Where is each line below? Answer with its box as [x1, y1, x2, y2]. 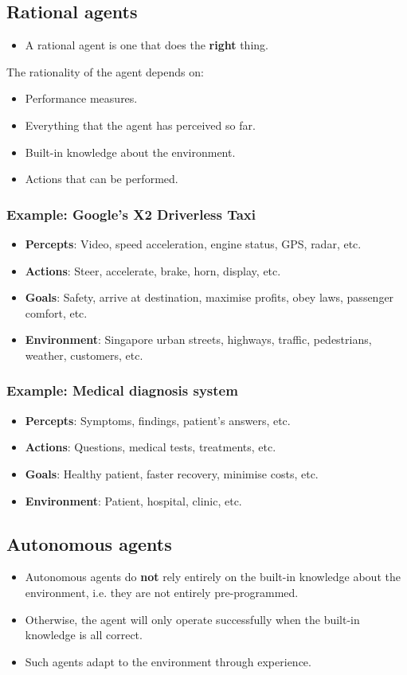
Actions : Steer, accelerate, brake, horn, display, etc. [25, 262, 281, 279]
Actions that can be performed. [25, 170, 178, 187]
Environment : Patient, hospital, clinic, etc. [25, 492, 242, 509]
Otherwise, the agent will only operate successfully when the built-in [25, 611, 360, 627]
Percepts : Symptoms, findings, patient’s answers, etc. [25, 412, 291, 428]
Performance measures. [25, 90, 138, 107]
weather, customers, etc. [25, 346, 143, 363]
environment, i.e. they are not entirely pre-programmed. [25, 583, 299, 600]
